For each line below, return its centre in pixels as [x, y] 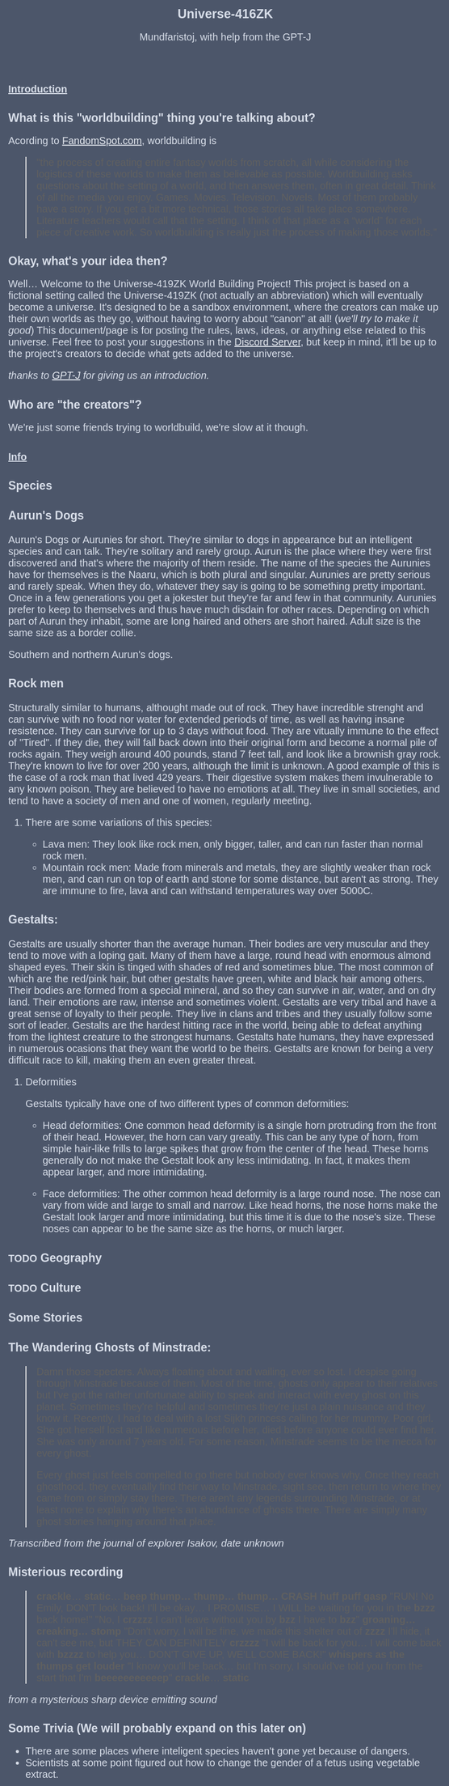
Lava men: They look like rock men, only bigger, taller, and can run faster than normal [233, 844]
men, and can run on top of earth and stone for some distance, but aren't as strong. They [240, 879]
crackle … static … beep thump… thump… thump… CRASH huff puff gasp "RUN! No [235, 1596]
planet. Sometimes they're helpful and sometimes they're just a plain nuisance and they [231, 1407]
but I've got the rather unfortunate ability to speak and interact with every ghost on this [228, 1395]
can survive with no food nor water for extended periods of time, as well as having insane [206, 719]
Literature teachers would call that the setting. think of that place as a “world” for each [229, 221]
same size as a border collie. [72, 632]
